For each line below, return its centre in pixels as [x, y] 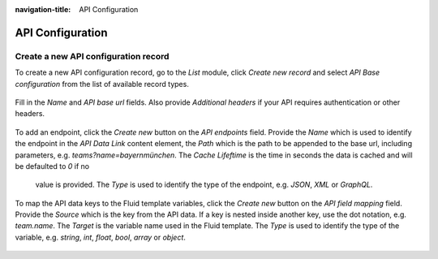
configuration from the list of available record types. [102, 84]
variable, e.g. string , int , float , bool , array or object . [101, 237]
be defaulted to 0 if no [52, 166]
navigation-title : [43, 9]
